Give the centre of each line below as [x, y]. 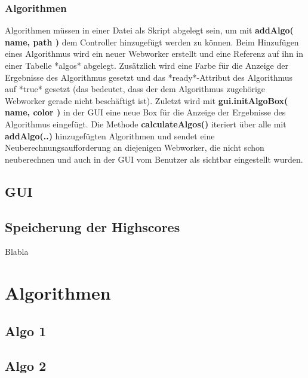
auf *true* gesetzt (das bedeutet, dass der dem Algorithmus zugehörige [135, 89]
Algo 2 [26, 366]
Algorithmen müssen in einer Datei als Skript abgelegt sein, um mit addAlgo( [149, 30]
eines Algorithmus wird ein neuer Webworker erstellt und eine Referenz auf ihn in [154, 54]
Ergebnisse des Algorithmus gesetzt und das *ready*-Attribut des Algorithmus [149, 77]
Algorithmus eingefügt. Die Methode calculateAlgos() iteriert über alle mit [146, 124]
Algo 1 [26, 330]
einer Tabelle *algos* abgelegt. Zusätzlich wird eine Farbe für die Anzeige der [147, 65]
